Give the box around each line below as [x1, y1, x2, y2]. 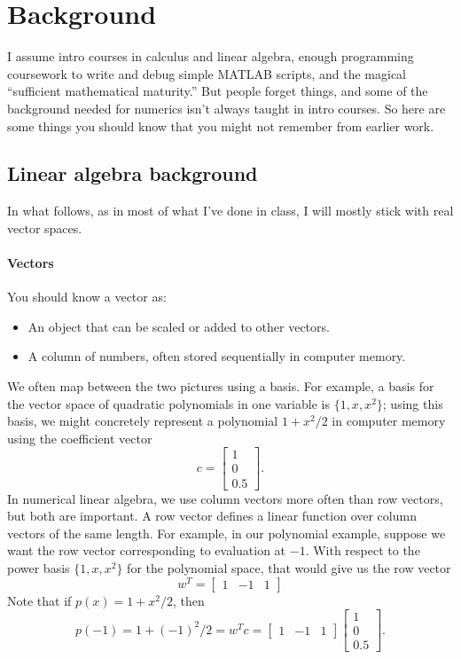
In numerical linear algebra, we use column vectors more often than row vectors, [7, 489, 443, 507]
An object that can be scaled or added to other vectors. [27, 317, 330, 335]
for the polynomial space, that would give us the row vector [127, 558, 451, 577]
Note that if [7, 591, 72, 609]
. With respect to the [305, 541, 420, 560]
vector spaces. [7, 218, 82, 237]
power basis [7, 558, 70, 577]
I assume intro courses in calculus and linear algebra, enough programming [7, 47, 414, 66]
